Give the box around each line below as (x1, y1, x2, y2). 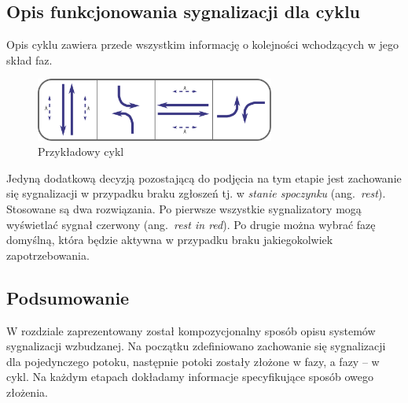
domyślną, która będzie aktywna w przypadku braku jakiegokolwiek (6, 231, 333, 248)
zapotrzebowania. (6, 246, 90, 263)
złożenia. (6, 383, 48, 400)
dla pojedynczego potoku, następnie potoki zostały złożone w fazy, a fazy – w (6, 353, 380, 369)
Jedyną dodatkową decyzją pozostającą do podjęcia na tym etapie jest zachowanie (6, 169, 402, 186)
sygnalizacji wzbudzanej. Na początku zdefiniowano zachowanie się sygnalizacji (6, 338, 386, 354)
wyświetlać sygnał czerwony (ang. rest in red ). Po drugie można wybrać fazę (6, 216, 376, 232)
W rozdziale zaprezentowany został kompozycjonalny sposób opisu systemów (6, 322, 376, 338)
